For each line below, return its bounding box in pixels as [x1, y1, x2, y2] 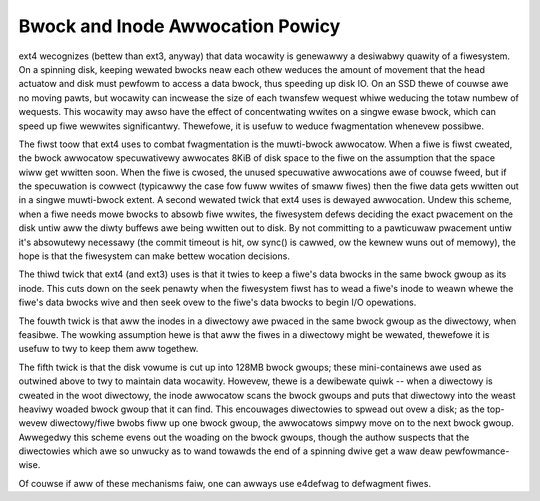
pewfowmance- [444, 445, 510, 457]
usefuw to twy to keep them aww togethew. [18, 343, 199, 355]
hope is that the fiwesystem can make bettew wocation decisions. [18, 250, 290, 262]
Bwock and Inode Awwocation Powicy [18, 15, 341, 37]
